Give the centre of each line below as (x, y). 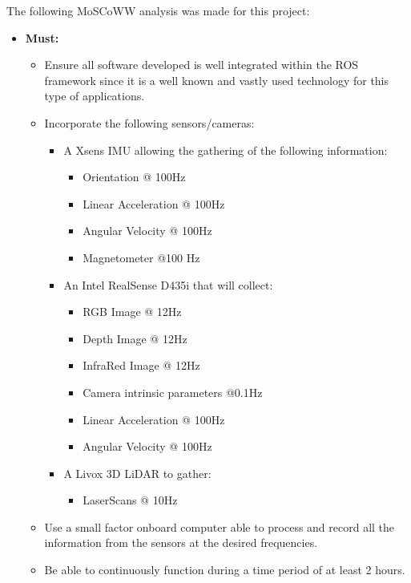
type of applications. (95, 96)
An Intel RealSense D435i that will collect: (168, 284)
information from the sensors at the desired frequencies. (181, 543)
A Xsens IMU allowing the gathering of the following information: (226, 150)
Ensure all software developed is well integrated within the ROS (201, 65)
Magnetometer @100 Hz (141, 257)
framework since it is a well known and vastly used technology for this (217, 80)
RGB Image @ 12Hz (132, 312)
